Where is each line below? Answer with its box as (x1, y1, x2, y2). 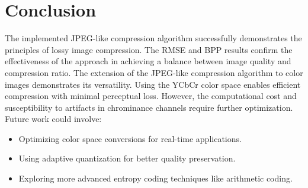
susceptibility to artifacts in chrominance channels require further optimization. (5, 101, 293, 113)
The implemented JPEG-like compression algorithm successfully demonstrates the (5, 32, 302, 44)
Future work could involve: (5, 113, 102, 125)
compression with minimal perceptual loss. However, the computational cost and (5, 90, 297, 102)
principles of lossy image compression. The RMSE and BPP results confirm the (5, 43, 293, 55)
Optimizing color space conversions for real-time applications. (18, 132, 242, 144)
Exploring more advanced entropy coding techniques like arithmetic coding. (18, 172, 293, 184)
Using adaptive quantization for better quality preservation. (18, 152, 236, 164)
